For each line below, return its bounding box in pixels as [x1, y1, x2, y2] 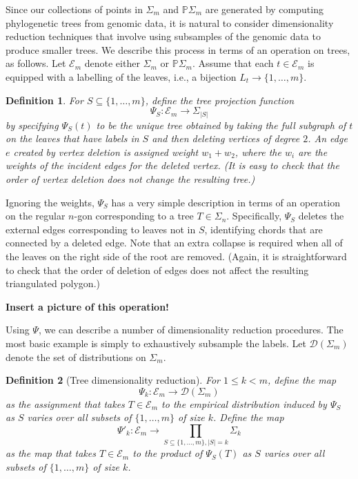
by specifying [6, 117, 59, 132]
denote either [84, 56, 140, 70]
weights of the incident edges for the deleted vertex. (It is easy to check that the [6, 158, 339, 173]
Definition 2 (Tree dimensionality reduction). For [6, 373, 221, 387]
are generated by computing [205, 2, 324, 16]
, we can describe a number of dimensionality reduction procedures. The [38, 322, 344, 337]
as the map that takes [6, 446, 96, 460]
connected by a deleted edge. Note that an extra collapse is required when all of [6, 235, 343, 250]
